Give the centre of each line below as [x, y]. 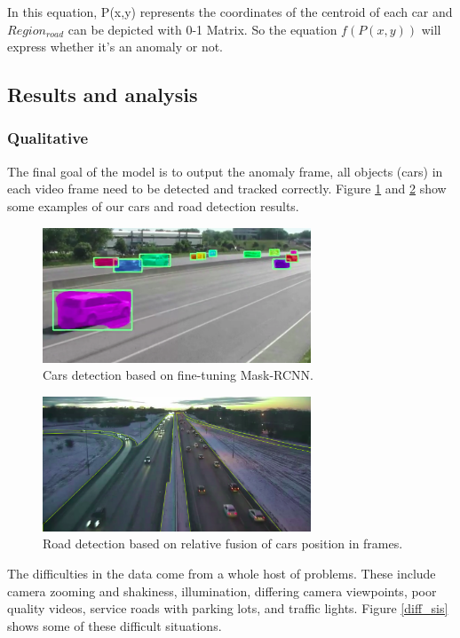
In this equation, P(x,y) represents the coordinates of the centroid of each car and [230, 12]
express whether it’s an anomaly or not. [115, 47]
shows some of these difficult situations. [115, 625]
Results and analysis [103, 95]
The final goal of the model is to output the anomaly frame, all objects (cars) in [225, 171]
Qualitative [48, 138]
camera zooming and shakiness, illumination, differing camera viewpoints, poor [222, 591]
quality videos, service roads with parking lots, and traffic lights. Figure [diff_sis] [228, 608]
